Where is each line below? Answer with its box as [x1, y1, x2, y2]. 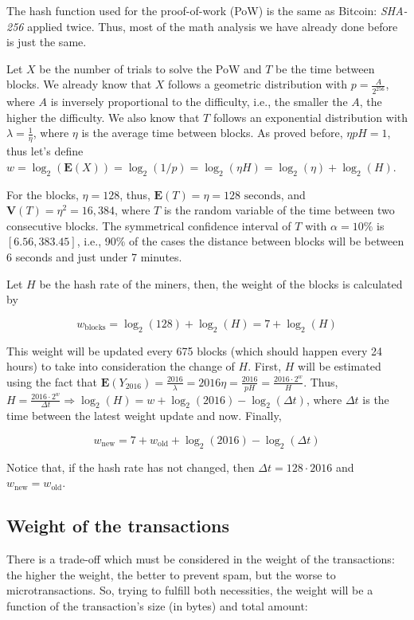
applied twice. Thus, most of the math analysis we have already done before [27, 18, 398, 34]
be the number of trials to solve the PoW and [39, 60, 262, 77]
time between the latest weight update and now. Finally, [6, 407, 282, 424]
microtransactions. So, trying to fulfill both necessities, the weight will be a [6, 582, 373, 598]
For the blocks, [6, 186, 79, 202]
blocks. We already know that [6, 76, 152, 92]
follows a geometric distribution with [168, 76, 348, 92]
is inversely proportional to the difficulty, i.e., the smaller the [50, 93, 348, 110]
